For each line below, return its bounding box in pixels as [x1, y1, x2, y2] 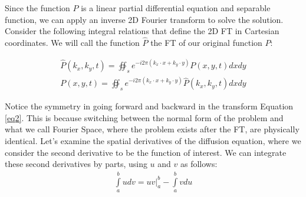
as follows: [180, 158, 218, 170]
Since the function [5, 2, 70, 14]
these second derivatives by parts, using [5, 158, 147, 170]
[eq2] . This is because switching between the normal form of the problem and [5, 111, 284, 123]
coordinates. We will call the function [5, 36, 140, 48]
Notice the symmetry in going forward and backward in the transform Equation [5, 100, 294, 112]
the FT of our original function [150, 36, 262, 48]
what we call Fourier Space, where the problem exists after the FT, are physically [5, 123, 300, 135]
